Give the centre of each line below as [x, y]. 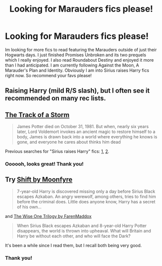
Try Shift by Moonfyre [39, 180]
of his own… [29, 207]
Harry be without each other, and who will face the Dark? [74, 236]
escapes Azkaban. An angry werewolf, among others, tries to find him [86, 196]
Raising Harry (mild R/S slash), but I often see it [77, 91]
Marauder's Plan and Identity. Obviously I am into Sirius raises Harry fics [77, 70]
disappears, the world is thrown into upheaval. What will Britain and [84, 231]
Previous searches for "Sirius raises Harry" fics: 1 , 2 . [57, 151]
